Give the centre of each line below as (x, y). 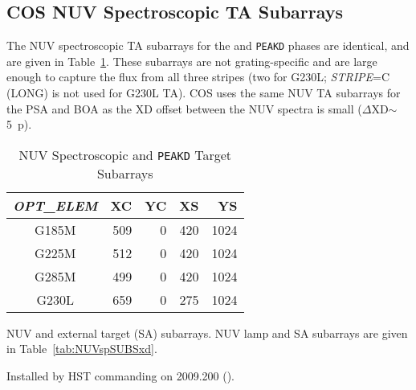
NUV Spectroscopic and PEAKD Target (125, 154)
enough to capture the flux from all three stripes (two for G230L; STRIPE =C (198, 77)
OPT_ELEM (55, 205)
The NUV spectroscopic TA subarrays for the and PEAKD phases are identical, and (208, 45)
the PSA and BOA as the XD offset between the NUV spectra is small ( (184, 108)
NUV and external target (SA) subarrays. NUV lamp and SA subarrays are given (207, 333)
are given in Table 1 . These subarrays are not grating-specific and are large (192, 61)
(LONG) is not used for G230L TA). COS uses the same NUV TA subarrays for (204, 93)
